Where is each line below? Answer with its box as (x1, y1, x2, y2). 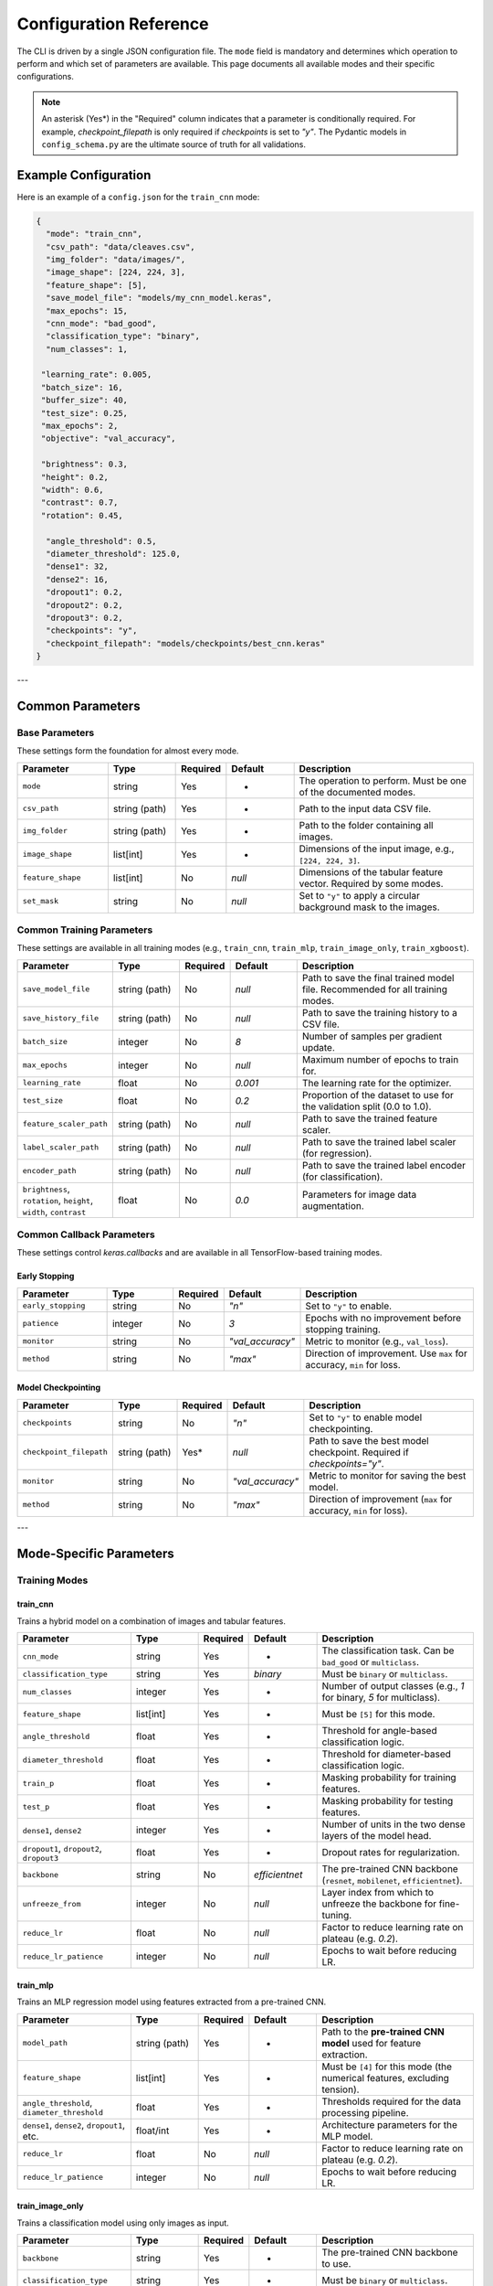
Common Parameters (16, 698, 141, 713)
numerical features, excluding (320, 2071, 449, 2084)
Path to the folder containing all (299, 818, 434, 831)
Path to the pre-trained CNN (320, 2025, 445, 2038)
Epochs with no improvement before (305, 1311, 462, 1324)
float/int (135, 2124, 170, 2137)
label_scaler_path (22, 1143, 100, 1152)
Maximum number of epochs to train (301, 1052, 459, 1065)
